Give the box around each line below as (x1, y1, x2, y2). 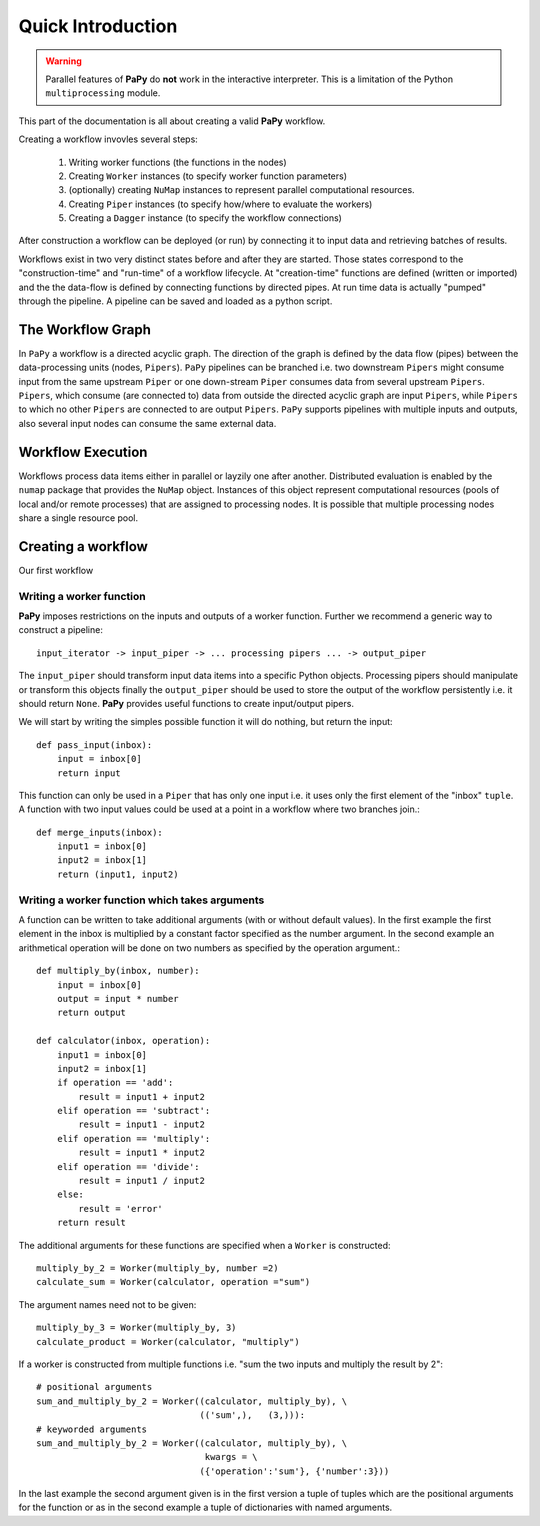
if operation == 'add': (56, 1077, 174, 1089)
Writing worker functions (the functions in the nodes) (68, 156, 287, 168)
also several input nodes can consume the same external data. (18, 417, 277, 429)
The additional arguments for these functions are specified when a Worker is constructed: (18, 1239, 391, 1251)
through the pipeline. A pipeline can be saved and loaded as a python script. (18, 295, 333, 307)
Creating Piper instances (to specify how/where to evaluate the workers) (68, 198, 373, 210)
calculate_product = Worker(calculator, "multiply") (36, 1336, 300, 1347)
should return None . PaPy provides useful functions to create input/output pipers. (18, 697, 355, 709)
